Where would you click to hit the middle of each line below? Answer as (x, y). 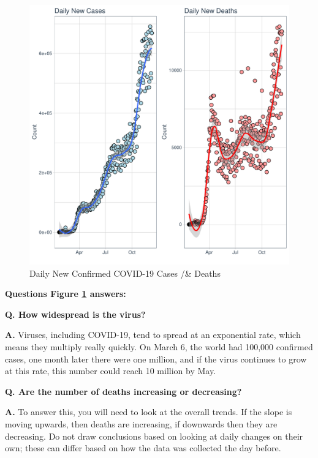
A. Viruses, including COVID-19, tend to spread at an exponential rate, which (153, 335)
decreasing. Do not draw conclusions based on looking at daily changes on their (154, 436)
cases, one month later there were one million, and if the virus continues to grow (156, 359)
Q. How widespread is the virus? (75, 314)
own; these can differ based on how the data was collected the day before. (143, 448)
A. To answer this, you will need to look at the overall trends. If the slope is (149, 412)
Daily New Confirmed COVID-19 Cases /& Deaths (125, 273)
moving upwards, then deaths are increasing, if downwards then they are (141, 423)
